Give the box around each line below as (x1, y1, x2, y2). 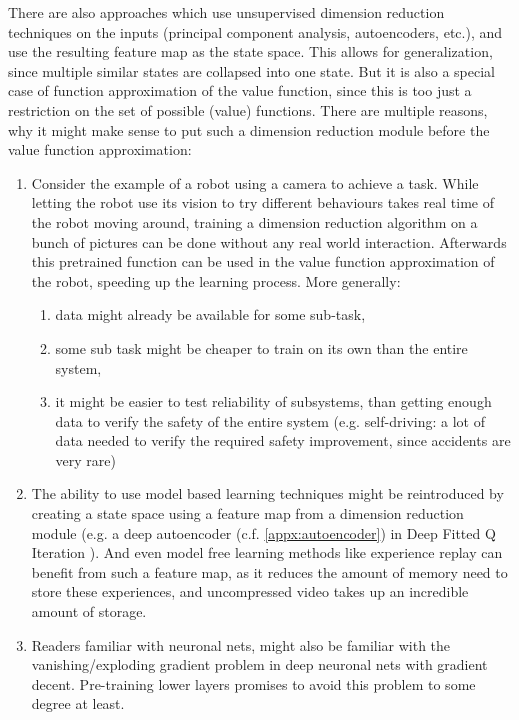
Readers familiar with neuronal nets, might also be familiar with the (31, 634, 451, 655)
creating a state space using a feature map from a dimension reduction (31, 503, 464, 524)
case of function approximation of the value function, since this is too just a (8, 80, 472, 101)
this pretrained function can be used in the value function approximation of (31, 251, 495, 272)
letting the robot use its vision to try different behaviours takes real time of (31, 192, 494, 213)
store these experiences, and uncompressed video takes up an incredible (31, 581, 469, 602)
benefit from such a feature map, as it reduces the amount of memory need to (31, 561, 508, 582)
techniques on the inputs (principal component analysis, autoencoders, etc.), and (8, 21, 503, 42)
